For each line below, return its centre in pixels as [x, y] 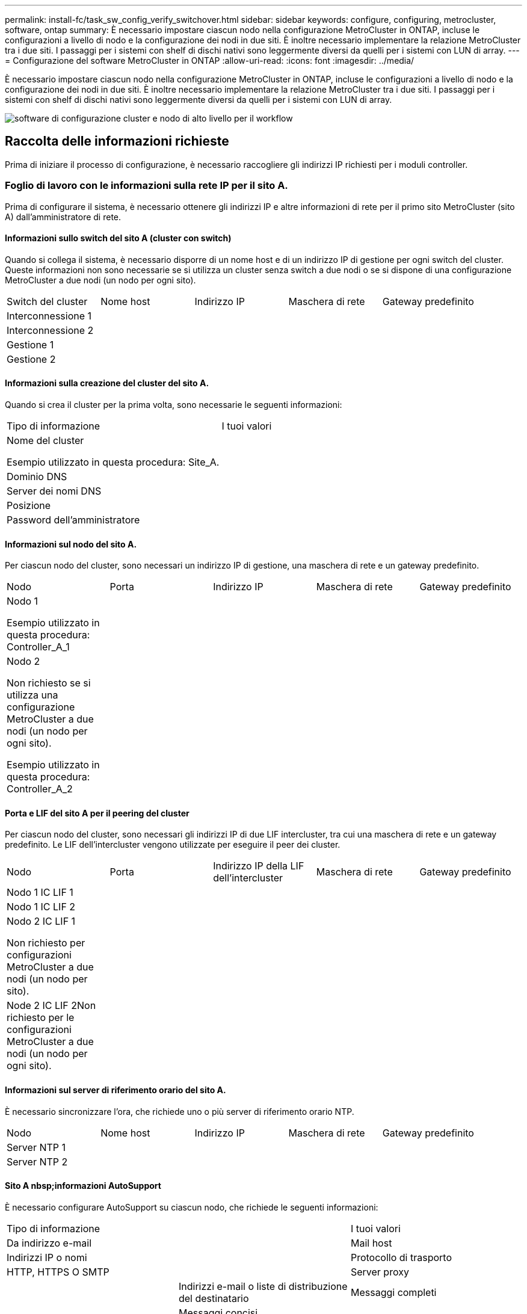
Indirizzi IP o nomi [47, 1257]
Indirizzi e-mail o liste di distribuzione [263, 1286]
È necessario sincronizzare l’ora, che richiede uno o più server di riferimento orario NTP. [180, 1111]
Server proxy [380, 1272]
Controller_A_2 [40, 789]
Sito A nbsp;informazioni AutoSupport [83, 1186]
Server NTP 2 [37, 1161]
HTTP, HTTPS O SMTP [58, 1272]
